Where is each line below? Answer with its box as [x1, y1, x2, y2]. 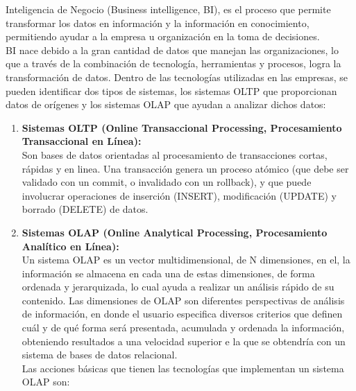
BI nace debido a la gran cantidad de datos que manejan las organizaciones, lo [6, 42, 339, 57]
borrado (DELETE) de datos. [22, 202, 149, 216]
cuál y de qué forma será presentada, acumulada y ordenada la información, [22, 320, 345, 335]
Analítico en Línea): [22, 238, 119, 253]
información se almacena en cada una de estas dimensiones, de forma [22, 266, 315, 280]
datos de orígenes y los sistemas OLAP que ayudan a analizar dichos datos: [6, 97, 326, 112]
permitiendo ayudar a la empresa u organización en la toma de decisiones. [6, 29, 320, 44]
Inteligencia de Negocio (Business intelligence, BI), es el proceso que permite [6, 2, 331, 16]
